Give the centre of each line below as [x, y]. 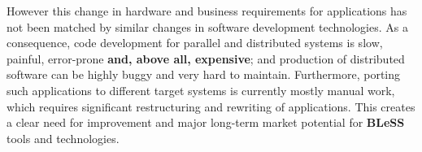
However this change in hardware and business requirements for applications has [207, 11]
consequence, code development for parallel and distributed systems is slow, [195, 43]
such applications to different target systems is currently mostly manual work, [201, 90]
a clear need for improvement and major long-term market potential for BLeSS [206, 122]
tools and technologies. [63, 138]
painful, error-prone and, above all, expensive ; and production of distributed [206, 58]
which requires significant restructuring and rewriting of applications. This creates [211, 106]
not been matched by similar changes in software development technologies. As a [207, 26]
